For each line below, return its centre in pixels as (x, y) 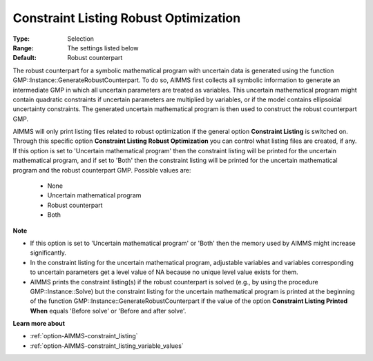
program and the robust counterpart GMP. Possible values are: (102, 170)
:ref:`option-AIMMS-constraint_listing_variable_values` (107, 346)
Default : (25, 58)
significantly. (48, 253)
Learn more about (39, 324)
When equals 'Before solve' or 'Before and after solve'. (108, 311)
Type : (21, 39)
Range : (23, 48)
